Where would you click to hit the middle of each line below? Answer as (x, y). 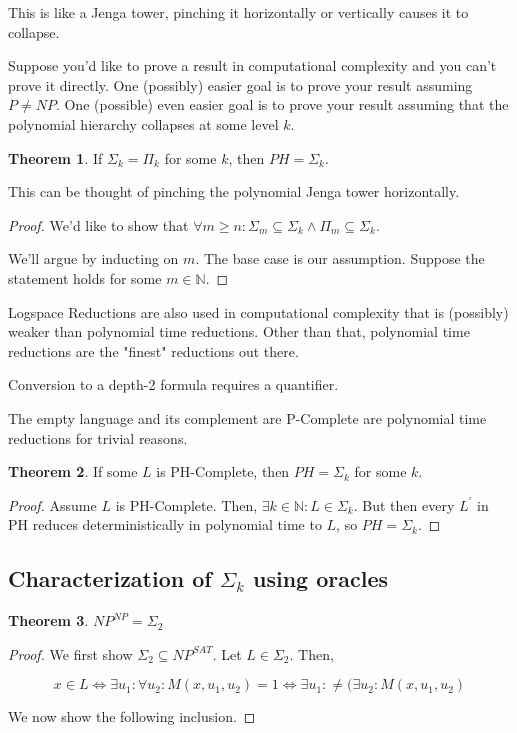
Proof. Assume (52, 504)
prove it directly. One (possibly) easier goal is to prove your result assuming (240, 84)
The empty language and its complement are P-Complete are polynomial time (247, 417)
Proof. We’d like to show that (98, 224)
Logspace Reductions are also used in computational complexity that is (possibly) (258, 311)
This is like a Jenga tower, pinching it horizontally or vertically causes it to (238, 12)
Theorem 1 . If (55, 157)
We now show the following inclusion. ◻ (132, 716)
